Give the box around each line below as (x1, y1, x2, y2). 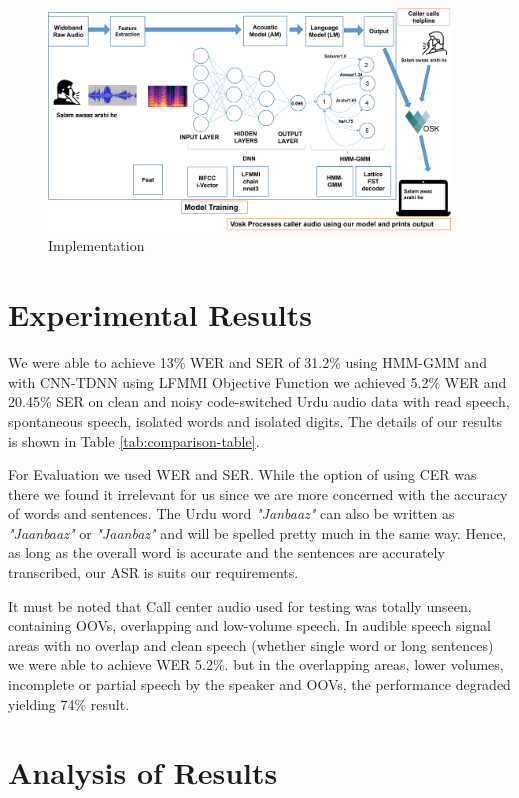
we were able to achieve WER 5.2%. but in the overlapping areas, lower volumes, (8, 654, 504, 675)
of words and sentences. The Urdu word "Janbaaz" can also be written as (8, 503, 455, 524)
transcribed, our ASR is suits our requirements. (8, 562, 299, 583)
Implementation (48, 235, 145, 256)
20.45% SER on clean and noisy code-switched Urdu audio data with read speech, (8, 391, 510, 412)
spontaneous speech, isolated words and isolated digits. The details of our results (8, 410, 502, 431)
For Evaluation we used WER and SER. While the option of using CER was (8, 464, 477, 485)
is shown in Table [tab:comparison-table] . (8, 430, 260, 451)
